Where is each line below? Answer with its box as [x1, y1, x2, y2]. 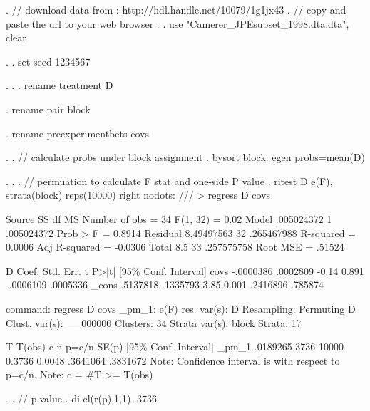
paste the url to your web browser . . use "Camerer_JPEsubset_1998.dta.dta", [6, 16, 349, 31]
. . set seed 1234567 [6, 53, 91, 68]
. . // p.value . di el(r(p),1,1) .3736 [6, 390, 158, 405]
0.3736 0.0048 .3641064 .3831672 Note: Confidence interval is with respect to [6, 353, 340, 368]
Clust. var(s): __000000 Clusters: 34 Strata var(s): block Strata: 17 [6, 315, 302, 330]
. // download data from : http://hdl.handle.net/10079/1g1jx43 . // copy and [6, 2, 346, 16]
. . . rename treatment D [6, 78, 113, 93]
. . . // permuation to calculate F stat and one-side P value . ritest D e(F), [6, 173, 333, 188]
